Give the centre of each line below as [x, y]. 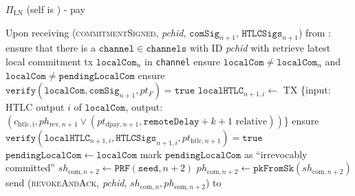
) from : [315, 32]
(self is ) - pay [56, 9]
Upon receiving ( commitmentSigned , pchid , [96, 32]
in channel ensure [183, 61]
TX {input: [307, 90]
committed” [30, 167]
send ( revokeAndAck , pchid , [66, 183]
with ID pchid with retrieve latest [260, 48]
